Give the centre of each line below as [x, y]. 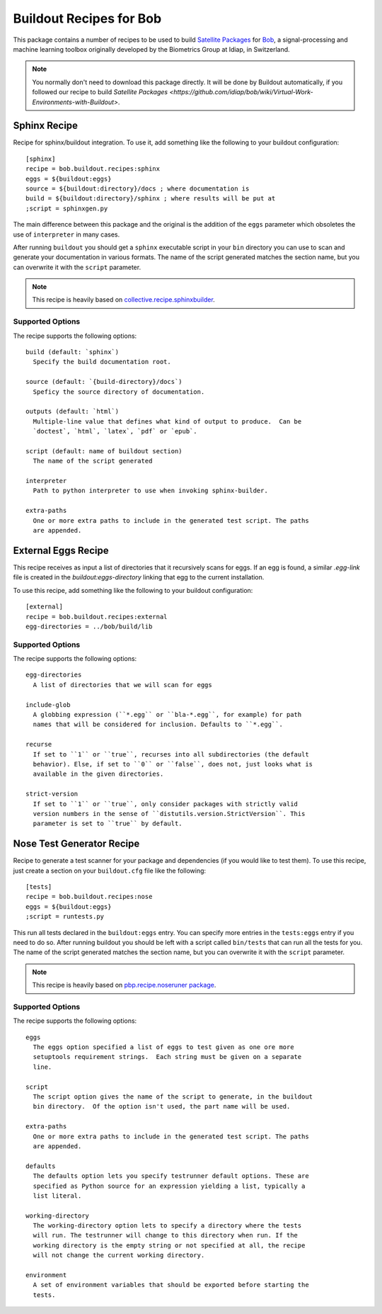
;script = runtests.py [65, 917]
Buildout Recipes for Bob [87, 18]
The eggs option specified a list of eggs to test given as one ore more [163, 1047]
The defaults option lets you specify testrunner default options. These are [171, 1176]
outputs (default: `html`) [73, 412]
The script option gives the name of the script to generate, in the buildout [173, 1097]
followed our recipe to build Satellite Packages [100, 92]
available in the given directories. [98, 774]
